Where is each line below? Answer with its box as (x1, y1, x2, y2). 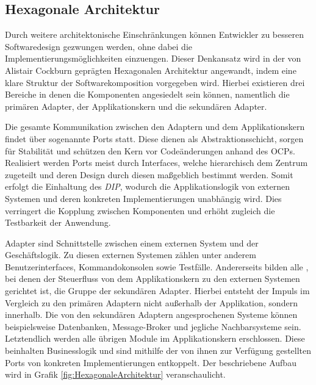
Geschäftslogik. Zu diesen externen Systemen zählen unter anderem (5, 248, 256, 261)
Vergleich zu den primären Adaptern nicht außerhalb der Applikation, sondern (5, 296, 298, 309)
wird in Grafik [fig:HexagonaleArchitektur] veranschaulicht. (5, 368, 226, 381)
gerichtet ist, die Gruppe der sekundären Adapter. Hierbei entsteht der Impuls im (5, 284, 310, 297)
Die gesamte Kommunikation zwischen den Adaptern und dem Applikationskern (5, 120, 305, 133)
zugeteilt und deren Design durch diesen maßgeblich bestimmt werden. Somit (5, 168, 293, 181)
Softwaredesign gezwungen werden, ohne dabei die (5, 40, 192, 52)
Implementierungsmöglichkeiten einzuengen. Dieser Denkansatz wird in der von (5, 52, 301, 65)
